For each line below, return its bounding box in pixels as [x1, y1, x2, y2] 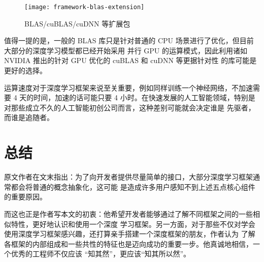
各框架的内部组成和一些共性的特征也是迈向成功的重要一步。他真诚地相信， [4, 238, 253, 249]
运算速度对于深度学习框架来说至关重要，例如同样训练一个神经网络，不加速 [4, 82, 253, 93]
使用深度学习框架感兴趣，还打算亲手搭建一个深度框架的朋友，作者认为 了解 [4, 228, 255, 239]
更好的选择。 [4, 65, 47, 76]
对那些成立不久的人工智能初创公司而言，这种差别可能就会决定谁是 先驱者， [4, 102, 255, 112]
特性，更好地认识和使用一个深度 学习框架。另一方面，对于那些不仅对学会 [11, 218, 255, 229]
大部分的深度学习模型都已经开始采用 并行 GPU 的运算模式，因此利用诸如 [4, 45, 248, 55]
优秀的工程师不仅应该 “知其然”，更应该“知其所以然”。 [11, 248, 191, 259]
